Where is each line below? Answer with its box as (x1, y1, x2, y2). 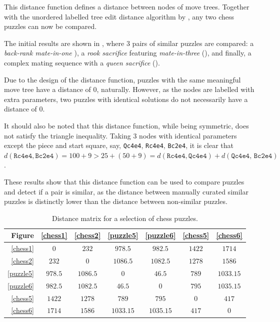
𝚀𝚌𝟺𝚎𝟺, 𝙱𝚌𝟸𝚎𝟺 (231, 152, 272, 159)
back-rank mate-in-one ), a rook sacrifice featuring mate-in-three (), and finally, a (4, 47, 251, 58)
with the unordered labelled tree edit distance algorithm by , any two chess (4, 11, 234, 21)
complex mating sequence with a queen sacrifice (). (4, 57, 160, 67)
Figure (11, 230, 34, 240)
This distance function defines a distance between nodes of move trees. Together (4, 1, 249, 11)
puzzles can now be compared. (4, 21, 97, 31)
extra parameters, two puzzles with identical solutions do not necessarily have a (4, 93, 248, 104)
